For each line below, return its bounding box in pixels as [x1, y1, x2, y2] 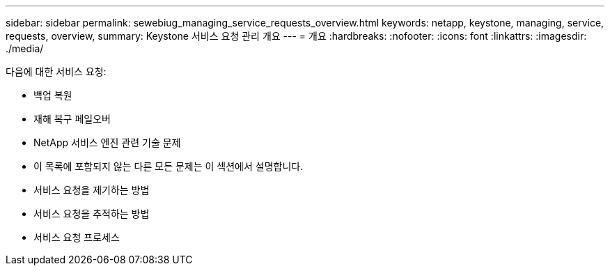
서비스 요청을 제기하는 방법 [33, 184, 150, 196]
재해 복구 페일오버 [33, 113, 111, 125]
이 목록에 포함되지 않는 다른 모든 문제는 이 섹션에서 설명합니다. [33, 160, 304, 172]
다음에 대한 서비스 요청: [6, 65, 107, 77]
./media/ [6, 42, 44, 54]
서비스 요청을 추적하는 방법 [33, 208, 150, 219]
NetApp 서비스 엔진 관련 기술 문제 [33, 137, 181, 148]
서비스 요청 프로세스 [33, 231, 120, 243]
